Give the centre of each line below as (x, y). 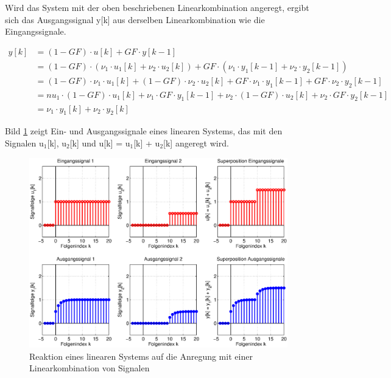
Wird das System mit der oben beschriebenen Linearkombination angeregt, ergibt (157, 7)
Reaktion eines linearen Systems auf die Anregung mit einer (141, 356)
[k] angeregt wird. (196, 143)
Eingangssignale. (36, 31)
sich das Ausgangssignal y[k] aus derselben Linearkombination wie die (135, 19)
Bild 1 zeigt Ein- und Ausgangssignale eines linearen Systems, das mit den (144, 131)
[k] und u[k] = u (100, 143)
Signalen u (24, 143)
